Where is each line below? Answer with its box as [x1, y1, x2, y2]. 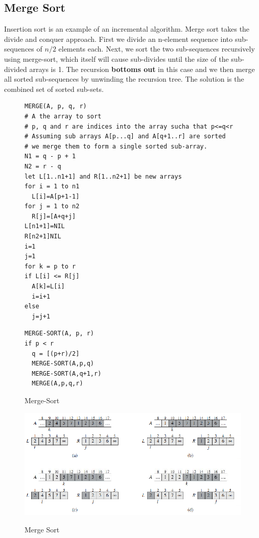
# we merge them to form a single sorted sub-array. [25, 142, 207, 150]
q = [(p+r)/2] [32, 350, 80, 357]
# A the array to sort [25, 112, 102, 120]
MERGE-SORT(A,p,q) [32, 360, 95, 368]
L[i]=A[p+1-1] [32, 192, 80, 200]
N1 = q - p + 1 [25, 153, 76, 160]
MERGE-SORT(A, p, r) [25, 330, 95, 337]
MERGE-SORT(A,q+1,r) [32, 370, 102, 377]
